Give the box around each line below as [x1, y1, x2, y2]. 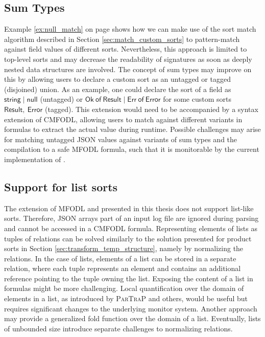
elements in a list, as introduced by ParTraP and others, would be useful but [4, 293, 248, 304]
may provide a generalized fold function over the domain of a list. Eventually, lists [4, 313, 261, 324]
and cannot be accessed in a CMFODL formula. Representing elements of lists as [4, 222, 258, 233]
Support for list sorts [4, 178, 118, 194]
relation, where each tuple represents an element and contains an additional [4, 263, 241, 274]
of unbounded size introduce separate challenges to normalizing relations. [4, 323, 233, 333]
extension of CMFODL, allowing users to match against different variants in [4, 114, 243, 124]
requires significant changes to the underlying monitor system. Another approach [4, 303, 257, 313]
